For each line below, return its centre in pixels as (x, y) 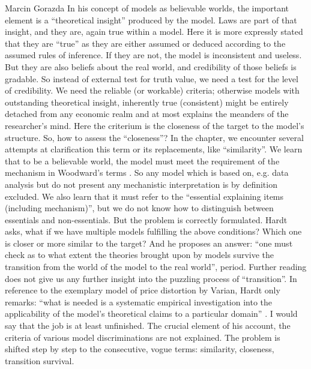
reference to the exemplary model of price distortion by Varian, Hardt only (143, 290)
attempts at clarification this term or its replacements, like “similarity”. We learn (154, 149)
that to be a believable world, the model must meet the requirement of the (142, 160)
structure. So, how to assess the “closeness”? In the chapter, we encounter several (154, 137)
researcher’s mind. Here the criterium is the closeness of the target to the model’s (155, 125)
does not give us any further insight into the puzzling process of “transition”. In (151, 278)
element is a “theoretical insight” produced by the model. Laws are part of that (151, 19)
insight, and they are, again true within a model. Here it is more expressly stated (154, 31)
